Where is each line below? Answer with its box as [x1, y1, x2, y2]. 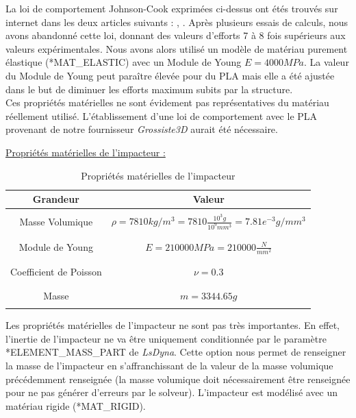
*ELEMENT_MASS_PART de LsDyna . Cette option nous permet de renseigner [5, 345, 346, 359]
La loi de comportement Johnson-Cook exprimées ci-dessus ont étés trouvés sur [5, 1, 338, 15]
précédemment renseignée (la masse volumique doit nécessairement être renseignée [5, 371, 351, 386]
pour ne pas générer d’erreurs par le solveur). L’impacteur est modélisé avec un [5, 385, 338, 399]
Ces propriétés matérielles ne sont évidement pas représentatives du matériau [5, 95, 329, 110]
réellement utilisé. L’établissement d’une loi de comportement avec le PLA [5, 108, 318, 123]
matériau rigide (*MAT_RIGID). [5, 398, 146, 413]
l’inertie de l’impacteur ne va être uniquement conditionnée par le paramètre [5, 331, 327, 345]
